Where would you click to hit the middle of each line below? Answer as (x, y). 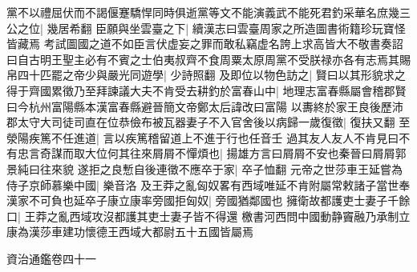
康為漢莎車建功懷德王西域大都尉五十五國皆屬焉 (130, 232)
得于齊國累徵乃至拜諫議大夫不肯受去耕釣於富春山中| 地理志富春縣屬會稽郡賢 (206, 90)
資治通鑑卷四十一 (51, 258)
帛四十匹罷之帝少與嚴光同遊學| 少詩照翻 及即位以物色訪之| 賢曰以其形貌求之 (206, 75)
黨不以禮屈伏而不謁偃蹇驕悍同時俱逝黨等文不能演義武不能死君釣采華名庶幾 (203, 12)
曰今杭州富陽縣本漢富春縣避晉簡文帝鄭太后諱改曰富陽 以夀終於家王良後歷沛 (205, 106)
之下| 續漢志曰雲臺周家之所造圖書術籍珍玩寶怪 (284, 28)
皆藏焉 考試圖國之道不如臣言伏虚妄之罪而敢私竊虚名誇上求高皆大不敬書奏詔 (205, 44)
